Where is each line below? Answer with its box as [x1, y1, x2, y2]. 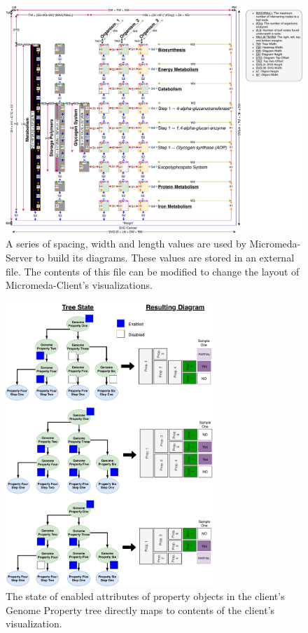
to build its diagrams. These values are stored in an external [35, 250, 295, 265]
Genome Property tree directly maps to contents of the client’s [6, 602, 275, 617]
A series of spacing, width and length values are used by [6, 236, 246, 251]
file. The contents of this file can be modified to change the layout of [6, 264, 300, 278]
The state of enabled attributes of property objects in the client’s [6, 589, 285, 604]
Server [6, 250, 33, 265]
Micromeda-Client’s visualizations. [6, 278, 153, 292]
